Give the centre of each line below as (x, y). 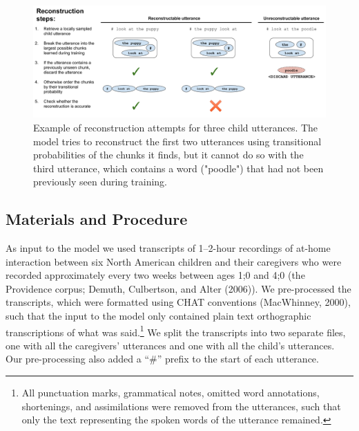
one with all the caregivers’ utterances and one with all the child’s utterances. (170, 345)
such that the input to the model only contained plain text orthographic (158, 316)
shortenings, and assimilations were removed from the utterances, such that (181, 406)
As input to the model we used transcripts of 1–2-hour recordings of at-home (168, 248)
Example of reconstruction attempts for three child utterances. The (176, 127)
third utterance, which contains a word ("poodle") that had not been (178, 168)
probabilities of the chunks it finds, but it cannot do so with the (168, 155)
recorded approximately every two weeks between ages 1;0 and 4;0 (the (155, 275)
